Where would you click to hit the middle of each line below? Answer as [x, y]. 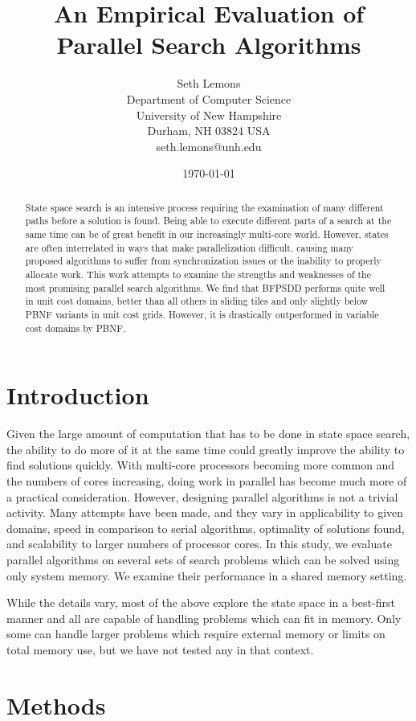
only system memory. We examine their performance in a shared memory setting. [207, 575]
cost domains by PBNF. [75, 328]
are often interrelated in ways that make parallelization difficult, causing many [189, 247]
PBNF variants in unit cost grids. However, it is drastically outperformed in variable [202, 314]
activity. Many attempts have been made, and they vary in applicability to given [205, 512]
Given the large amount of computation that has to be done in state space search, [208, 434]
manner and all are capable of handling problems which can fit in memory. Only [204, 618]
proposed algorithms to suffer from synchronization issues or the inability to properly [203, 261]
